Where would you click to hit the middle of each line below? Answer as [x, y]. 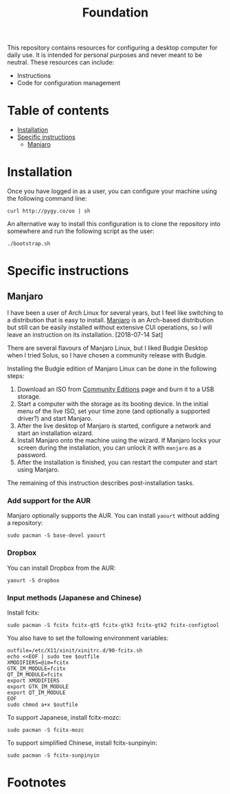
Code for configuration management [69, 83]
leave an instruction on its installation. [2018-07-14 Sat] [85, 335]
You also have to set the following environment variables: [88, 638]
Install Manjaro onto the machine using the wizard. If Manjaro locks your [119, 441]
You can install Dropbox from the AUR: [61, 568]
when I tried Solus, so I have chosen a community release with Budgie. [107, 355]
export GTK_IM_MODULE [38, 686]
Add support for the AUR [49, 500]
